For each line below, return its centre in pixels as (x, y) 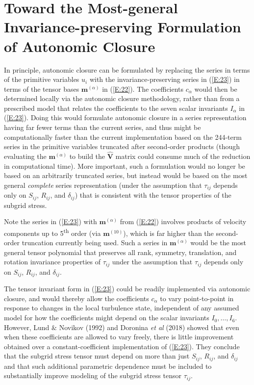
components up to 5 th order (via (52, 232)
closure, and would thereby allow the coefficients (76, 298)
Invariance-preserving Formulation (123, 27)
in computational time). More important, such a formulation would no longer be (125, 166)
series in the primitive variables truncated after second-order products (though (122, 146)
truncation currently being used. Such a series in (95, 243)
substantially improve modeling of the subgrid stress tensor (93, 375)
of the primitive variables (42, 79)
